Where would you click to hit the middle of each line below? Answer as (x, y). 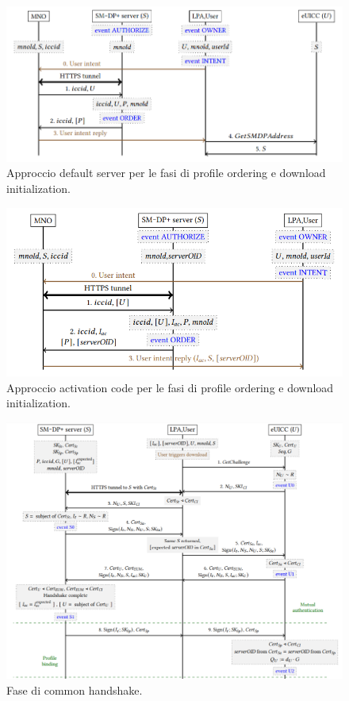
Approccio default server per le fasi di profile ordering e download (166, 173)
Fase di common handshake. (75, 689)
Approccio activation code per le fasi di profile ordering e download (170, 387)
